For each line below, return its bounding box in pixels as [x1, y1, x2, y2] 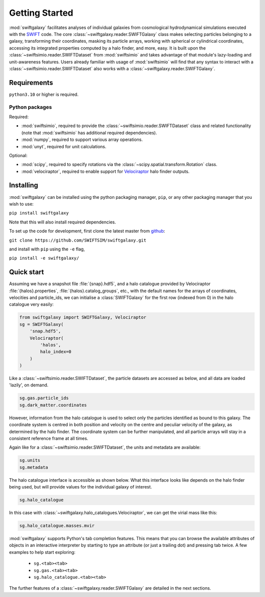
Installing [9, 181, 39, 190]
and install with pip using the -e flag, [9, 246, 85, 252]
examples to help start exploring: [9, 549, 76, 555]
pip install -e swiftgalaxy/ [9, 255, 79, 261]
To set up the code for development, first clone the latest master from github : [9, 228, 165, 234]
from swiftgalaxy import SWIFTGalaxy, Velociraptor [19, 315, 147, 320]
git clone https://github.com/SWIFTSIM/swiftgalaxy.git [9, 237, 147, 243]
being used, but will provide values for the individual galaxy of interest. [9, 484, 152, 490]
